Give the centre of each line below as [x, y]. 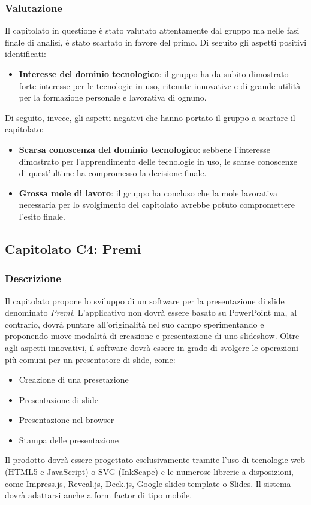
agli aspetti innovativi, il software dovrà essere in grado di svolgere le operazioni [152, 347]
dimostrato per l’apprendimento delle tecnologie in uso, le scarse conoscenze [158, 161]
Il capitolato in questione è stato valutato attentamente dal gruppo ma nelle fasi [152, 30]
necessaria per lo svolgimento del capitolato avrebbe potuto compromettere [157, 205]
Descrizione [33, 278]
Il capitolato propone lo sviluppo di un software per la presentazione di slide [145, 300]
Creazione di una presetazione [74, 379]
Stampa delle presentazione [69, 439]
